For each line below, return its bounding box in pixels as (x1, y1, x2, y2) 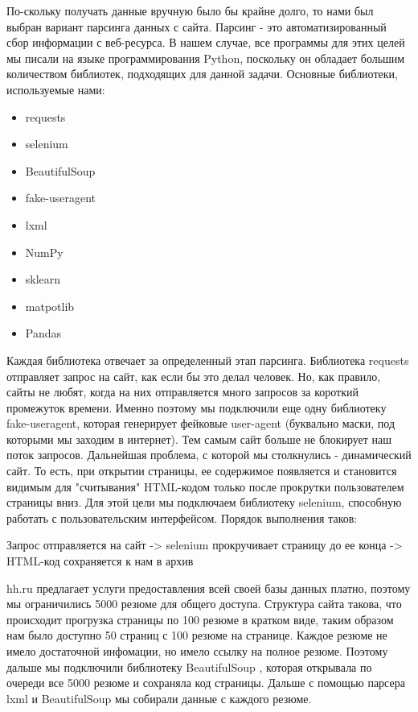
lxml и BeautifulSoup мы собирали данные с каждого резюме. (6, 689, 312, 706)
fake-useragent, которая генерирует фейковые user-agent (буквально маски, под (6, 415, 395, 432)
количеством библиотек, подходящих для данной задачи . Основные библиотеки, (6, 65, 398, 82)
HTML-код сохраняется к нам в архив (6, 553, 194, 569)
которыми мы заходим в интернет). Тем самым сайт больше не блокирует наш (6, 430, 392, 447)
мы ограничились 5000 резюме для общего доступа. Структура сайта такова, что (6, 595, 402, 612)
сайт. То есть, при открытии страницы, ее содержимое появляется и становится (6, 462, 397, 479)
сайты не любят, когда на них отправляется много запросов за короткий (6, 383, 359, 400)
